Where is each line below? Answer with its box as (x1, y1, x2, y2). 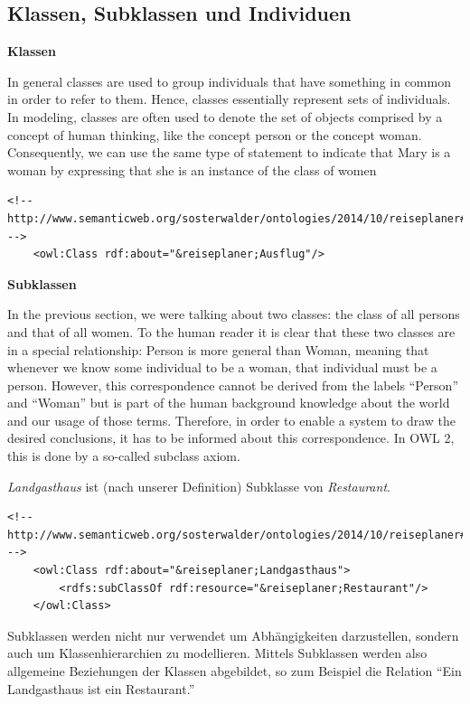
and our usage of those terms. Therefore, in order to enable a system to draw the (7, 410, 456, 429)
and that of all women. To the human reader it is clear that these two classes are (7, 322, 456, 341)
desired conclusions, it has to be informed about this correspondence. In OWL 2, (7, 428, 455, 447)
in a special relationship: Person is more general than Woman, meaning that (7, 340, 429, 359)
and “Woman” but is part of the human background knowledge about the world (7, 393, 450, 412)
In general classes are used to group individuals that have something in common (7, 71, 451, 90)
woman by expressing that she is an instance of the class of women (7, 160, 377, 179)
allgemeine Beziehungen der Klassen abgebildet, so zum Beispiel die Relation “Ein (7, 662, 462, 681)
